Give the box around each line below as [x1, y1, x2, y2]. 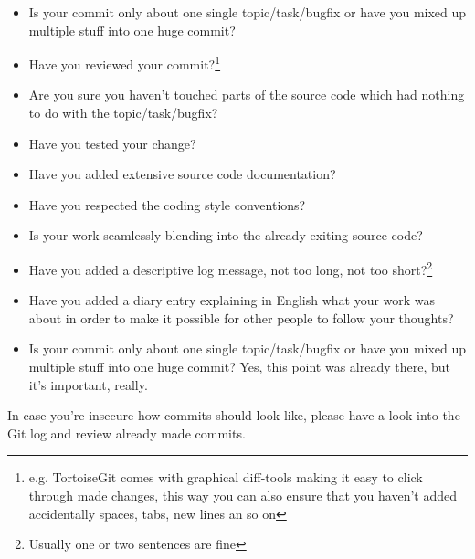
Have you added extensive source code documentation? [28, 164, 336, 184]
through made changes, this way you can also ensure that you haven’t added [28, 486, 458, 504]
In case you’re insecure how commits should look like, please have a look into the [7, 406, 460, 425]
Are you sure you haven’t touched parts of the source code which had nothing [28, 85, 465, 104]
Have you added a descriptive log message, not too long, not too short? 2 [28, 258, 433, 279]
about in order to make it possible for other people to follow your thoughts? [28, 308, 454, 327]
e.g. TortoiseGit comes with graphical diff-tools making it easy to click [28, 468, 423, 487]
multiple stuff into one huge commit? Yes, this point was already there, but [28, 357, 450, 376]
